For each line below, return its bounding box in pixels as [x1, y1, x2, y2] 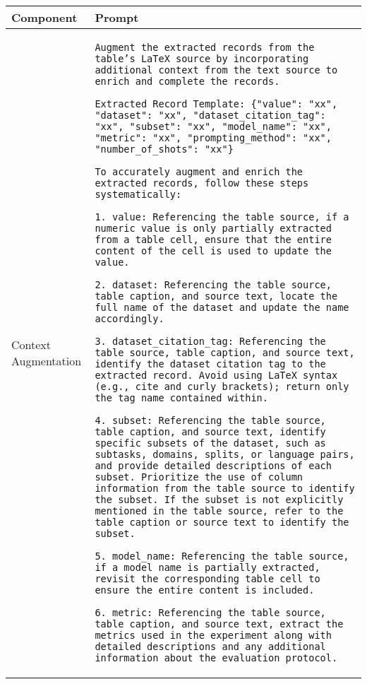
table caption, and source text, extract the [95, 618, 344, 630]
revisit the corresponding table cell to [95, 573, 320, 584]
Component [11, 9, 78, 25]
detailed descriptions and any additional [95, 641, 326, 652]
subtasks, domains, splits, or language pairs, [95, 449, 355, 460]
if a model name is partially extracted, [95, 562, 320, 573]
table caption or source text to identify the [95, 517, 349, 528]
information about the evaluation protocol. [95, 652, 338, 664]
